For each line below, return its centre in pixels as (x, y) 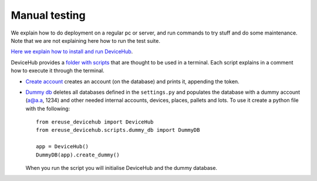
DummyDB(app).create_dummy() (78, 155)
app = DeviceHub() (63, 147)
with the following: (48, 108)
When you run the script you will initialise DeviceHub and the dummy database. (121, 168)
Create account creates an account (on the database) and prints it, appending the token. (133, 81)
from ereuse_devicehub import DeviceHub (95, 122)
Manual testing (48, 15)
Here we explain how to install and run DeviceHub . (72, 52)
